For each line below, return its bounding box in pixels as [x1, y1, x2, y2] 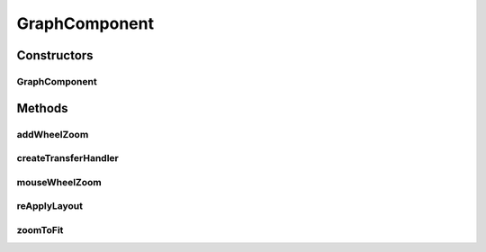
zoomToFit [16, 223, 64, 236]
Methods [16, 100, 68, 116]
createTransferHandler [16, 152, 119, 165]
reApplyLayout [16, 200, 84, 212]
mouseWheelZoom [16, 175, 103, 188]
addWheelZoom [16, 128, 89, 140]
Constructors [16, 48, 94, 63]
